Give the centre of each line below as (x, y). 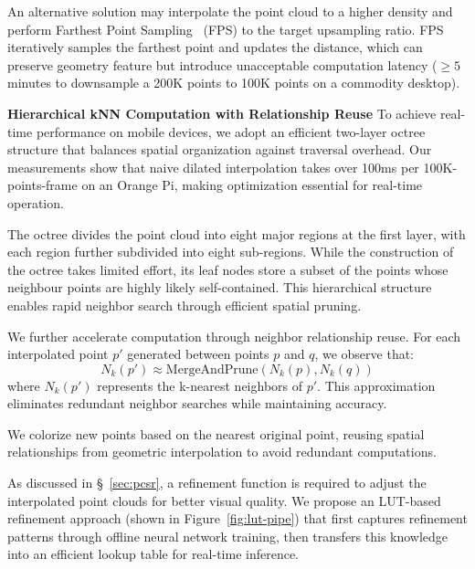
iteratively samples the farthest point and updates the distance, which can (215, 47)
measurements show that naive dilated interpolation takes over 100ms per (213, 167)
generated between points (198, 354)
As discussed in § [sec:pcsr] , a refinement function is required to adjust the (217, 483)
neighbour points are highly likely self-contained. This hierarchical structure (220, 287)
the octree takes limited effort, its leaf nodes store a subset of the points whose (228, 269)
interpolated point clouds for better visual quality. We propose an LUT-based (224, 500)
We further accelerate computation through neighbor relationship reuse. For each (234, 336)
